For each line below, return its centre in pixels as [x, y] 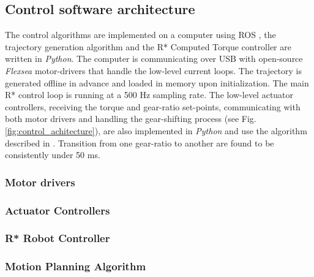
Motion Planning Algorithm [76, 266]
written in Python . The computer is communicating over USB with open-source [154, 59]
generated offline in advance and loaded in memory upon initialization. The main [157, 82]
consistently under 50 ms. [53, 155]
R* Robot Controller [58, 238]
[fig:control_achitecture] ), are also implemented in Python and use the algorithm [156, 130]
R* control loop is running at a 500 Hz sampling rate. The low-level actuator [149, 95]
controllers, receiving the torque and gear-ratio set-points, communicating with [153, 106]
